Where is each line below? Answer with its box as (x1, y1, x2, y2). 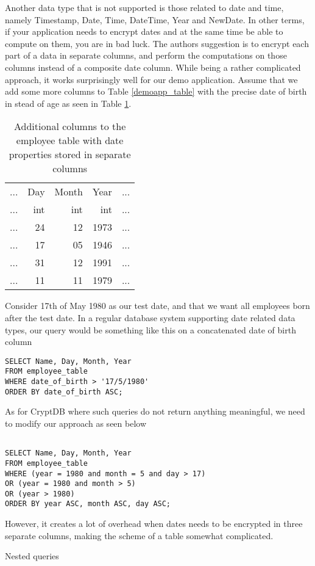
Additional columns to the (14, 119, 126, 134)
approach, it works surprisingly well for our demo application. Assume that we (5, 73, 298, 85)
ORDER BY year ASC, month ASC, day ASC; (5, 499, 171, 509)
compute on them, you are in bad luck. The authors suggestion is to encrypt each (5, 37, 309, 49)
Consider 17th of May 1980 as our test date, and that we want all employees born (5, 299, 310, 312)
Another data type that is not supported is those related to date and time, (5, 1, 284, 13)
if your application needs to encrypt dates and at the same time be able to (5, 25, 283, 38)
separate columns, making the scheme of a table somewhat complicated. (5, 529, 274, 542)
